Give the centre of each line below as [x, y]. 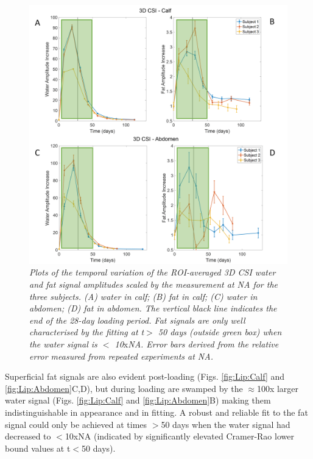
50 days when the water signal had [226, 424]
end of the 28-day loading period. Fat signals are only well [137, 320]
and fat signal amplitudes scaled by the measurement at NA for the [154, 284]
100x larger [278, 388]
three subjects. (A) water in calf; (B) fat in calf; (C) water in [143, 296]
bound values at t [38, 448]
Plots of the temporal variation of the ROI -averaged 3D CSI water [153, 272]
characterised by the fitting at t [87, 332]
